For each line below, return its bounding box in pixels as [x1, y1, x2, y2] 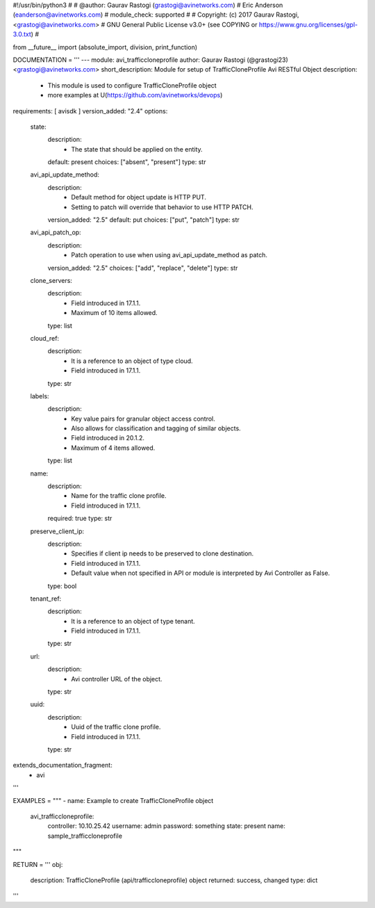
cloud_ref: [30, 334, 59, 342]
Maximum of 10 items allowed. [71, 309, 158, 317]
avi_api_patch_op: [30, 228, 81, 236]
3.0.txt [12, 30, 31, 38]
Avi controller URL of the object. [71, 674, 162, 683]
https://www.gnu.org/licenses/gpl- [258, 20, 358, 29]
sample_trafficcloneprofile [47, 832, 123, 840]
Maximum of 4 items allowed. [71, 444, 156, 452]
